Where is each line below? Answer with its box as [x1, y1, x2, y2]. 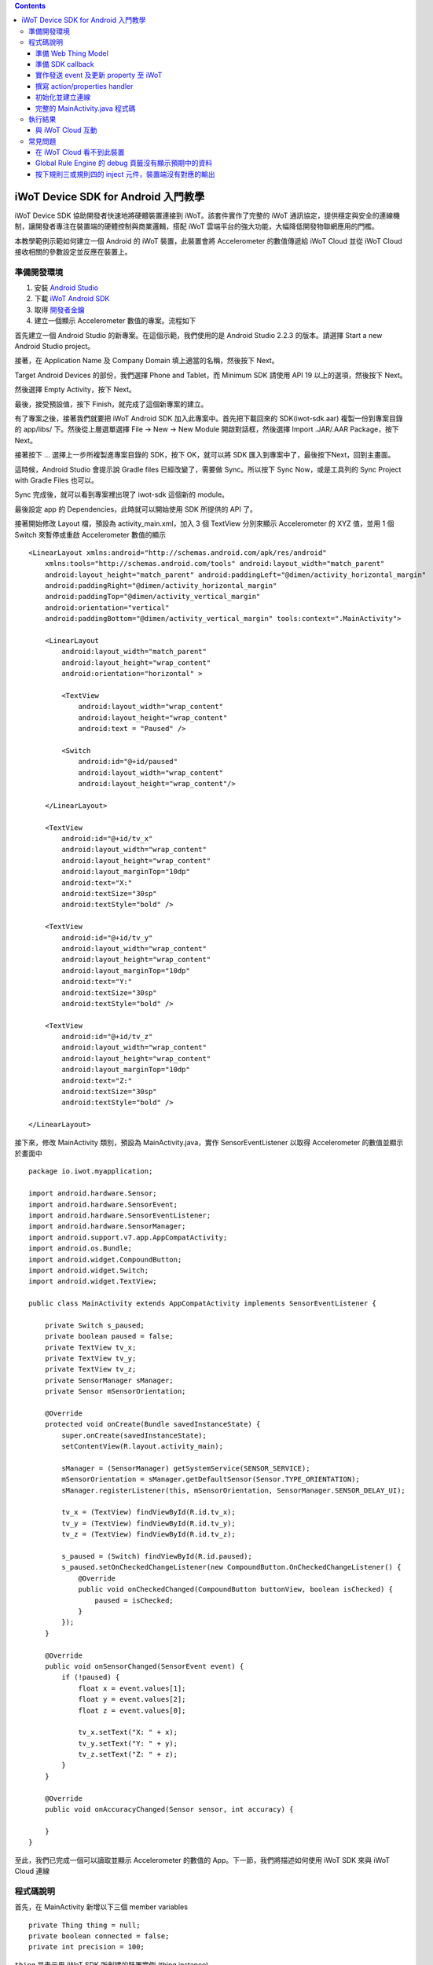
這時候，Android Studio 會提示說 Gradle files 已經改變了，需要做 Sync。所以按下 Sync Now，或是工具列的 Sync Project [14, 465, 402, 474]
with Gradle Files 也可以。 [14, 476, 98, 485]
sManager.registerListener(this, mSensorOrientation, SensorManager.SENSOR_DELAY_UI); [61, 1486, 406, 1495]
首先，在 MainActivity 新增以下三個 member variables [14, 1902, 189, 1912]
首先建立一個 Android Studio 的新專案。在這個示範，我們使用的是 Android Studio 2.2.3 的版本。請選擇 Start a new [14, 330, 383, 340]
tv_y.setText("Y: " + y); [78, 1739, 178, 1748]
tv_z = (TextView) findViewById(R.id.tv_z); [61, 1530, 236, 1539]
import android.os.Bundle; [28, 1244, 133, 1253]
